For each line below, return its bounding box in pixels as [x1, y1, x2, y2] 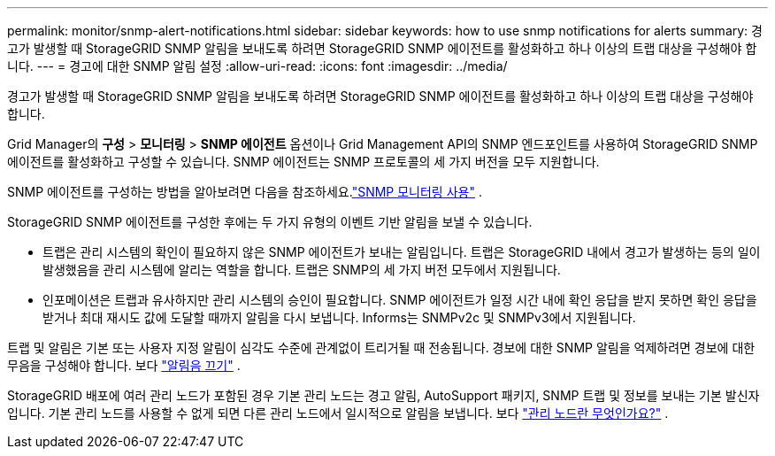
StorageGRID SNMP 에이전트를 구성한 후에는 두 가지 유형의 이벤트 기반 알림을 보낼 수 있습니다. [7, 214, 533, 229]
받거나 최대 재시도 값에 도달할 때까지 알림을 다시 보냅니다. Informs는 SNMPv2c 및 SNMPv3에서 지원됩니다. [42, 310, 636, 325]
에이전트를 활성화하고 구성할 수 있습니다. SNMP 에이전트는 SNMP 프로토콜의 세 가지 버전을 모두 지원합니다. [7, 154, 600, 169]
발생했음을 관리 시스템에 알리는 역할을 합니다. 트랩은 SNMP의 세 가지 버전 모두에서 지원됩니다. [42, 262, 561, 277]
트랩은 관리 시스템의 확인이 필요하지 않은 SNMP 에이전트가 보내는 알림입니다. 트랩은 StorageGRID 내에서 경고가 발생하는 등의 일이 [42, 244, 761, 259]
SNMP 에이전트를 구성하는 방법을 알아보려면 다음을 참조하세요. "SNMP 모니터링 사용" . [7, 184, 482, 199]
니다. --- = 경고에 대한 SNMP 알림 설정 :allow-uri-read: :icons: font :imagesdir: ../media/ [7, 58, 508, 73]
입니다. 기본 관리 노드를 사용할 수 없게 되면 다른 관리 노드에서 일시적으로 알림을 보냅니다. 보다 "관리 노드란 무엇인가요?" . [7, 406, 669, 421]
